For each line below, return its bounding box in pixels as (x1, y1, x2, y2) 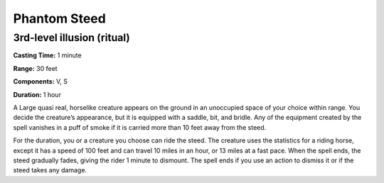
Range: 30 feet (13, 64, 58, 72)
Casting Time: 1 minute (13, 51, 82, 60)
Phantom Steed (13, 11, 106, 26)
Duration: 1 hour (13, 90, 62, 99)
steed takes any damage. (13, 166, 87, 174)
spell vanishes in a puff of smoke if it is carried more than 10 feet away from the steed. (13, 123, 267, 131)
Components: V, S (13, 77, 68, 86)
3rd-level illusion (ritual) (13, 31, 131, 44)
